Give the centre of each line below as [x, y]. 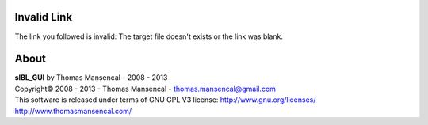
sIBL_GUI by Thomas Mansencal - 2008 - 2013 [91, 78]
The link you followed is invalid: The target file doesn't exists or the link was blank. [149, 36]
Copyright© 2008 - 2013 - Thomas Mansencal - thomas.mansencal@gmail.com [145, 89]
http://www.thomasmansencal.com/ [73, 111]
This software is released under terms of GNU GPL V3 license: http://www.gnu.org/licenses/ [165, 100]
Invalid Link [44, 17]
